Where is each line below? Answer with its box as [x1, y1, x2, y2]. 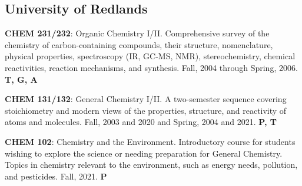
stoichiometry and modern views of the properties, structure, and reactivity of [5, 104, 287, 116]
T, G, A [5, 73, 38, 85]
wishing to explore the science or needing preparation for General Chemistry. [5, 147, 283, 159]
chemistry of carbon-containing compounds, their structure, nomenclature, [5, 38, 273, 50]
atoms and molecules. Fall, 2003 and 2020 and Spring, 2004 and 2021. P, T [5, 116, 277, 128]
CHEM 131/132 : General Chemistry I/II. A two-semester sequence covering [5, 93, 287, 105]
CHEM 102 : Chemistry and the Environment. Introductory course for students [5, 135, 296, 147]
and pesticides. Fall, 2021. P [5, 170, 107, 182]
